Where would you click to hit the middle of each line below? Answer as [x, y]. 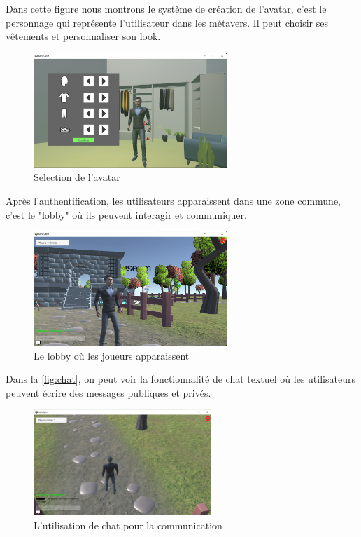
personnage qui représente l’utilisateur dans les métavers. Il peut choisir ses [167, 22]
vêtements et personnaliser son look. [83, 36]
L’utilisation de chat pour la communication [128, 525]
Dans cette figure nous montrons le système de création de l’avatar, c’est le [166, 8]
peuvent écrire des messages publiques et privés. [108, 392]
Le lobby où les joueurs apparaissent [112, 355]
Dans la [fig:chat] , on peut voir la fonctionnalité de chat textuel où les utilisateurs [180, 379]
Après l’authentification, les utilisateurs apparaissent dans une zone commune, [173, 201]
